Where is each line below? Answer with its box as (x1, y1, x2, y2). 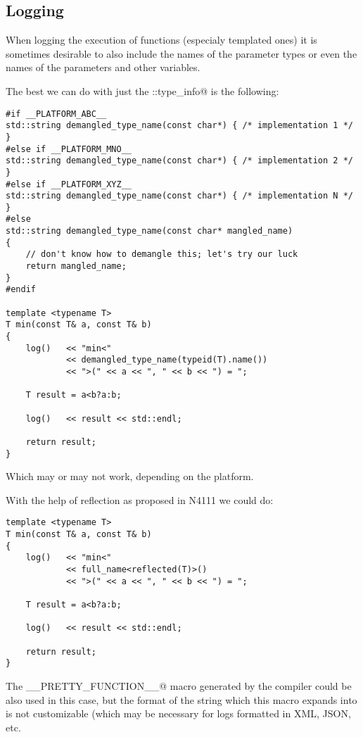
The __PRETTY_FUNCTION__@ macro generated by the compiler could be (6, 678, 352, 693)
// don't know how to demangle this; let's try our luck (25, 249, 298, 260)
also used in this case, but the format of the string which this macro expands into (6, 692, 357, 707)
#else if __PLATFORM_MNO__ (6, 144, 132, 154)
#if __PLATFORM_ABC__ (6, 108, 107, 119)
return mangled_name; (25, 261, 127, 272)
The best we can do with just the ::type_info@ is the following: (6, 83, 279, 98)
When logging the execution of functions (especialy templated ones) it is (6, 32, 317, 47)
